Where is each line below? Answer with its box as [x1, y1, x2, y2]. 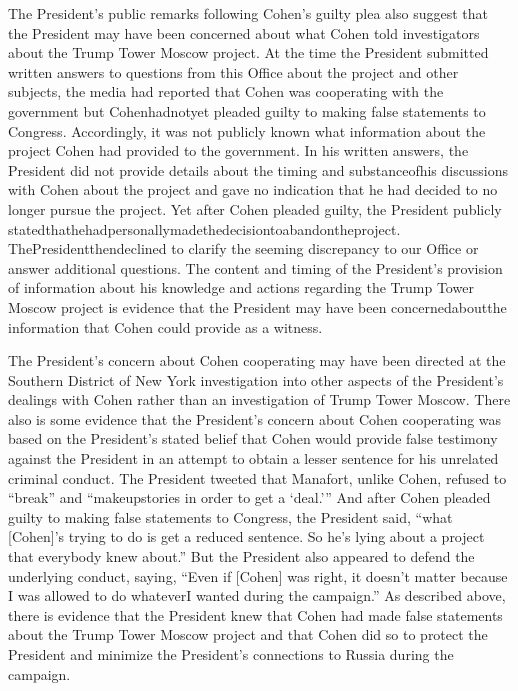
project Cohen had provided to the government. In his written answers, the [8, 140, 469, 161]
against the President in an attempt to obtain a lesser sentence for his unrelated [8, 448, 499, 469]
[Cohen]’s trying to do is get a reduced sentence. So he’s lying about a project [8, 526, 485, 547]
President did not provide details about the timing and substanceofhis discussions [8, 159, 508, 180]
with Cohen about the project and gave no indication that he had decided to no [8, 179, 498, 200]
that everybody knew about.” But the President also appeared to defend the [8, 546, 475, 567]
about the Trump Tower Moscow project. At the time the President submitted [8, 42, 489, 63]
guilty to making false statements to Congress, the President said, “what [8, 506, 453, 527]
